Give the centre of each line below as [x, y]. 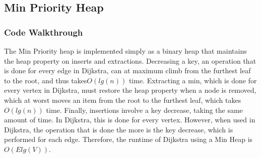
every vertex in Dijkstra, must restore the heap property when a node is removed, [130, 90]
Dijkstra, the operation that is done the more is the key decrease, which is [119, 129]
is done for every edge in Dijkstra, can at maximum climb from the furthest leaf [127, 70]
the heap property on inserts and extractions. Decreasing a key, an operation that [130, 60]
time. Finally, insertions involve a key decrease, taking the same [144, 110]
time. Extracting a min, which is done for [193, 80]
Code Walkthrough [44, 32]
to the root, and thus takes [46, 80]
